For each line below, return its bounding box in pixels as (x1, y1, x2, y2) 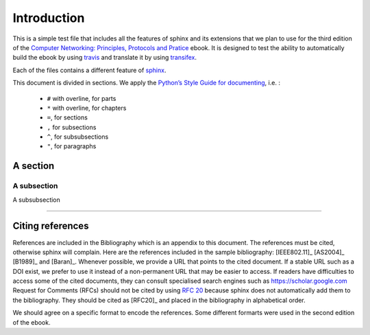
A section (12, 160, 55, 172)
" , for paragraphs (47, 142, 97, 150)
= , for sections (47, 113, 88, 122)
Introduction (12, 10, 85, 25)
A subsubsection (12, 196, 61, 204)
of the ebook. (12, 318, 51, 326)
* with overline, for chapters (47, 104, 127, 112)
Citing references (12, 220, 89, 232)
